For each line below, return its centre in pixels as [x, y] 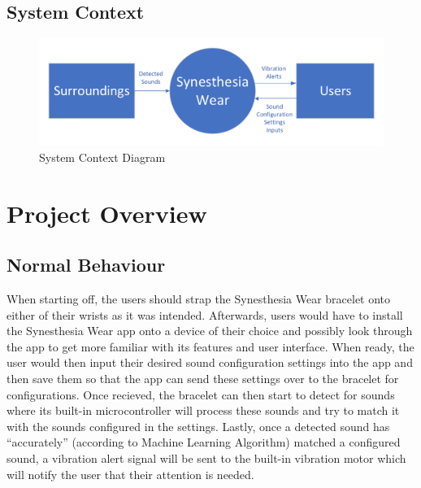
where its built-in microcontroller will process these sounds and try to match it [203, 410]
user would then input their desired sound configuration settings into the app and [210, 362]
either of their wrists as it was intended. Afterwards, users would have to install [205, 314]
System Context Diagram [102, 157]
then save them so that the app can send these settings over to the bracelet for [203, 379]
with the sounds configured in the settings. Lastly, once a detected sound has [198, 426]
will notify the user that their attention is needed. [130, 474]
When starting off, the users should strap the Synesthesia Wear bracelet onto [199, 299]
